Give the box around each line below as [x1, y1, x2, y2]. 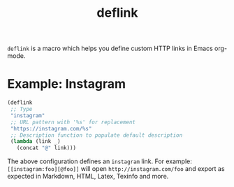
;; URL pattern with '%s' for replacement [10, 119, 136, 126]
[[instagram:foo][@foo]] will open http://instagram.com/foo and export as [7, 165, 225, 173]
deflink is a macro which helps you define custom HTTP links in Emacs [7, 44, 213, 53]
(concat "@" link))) [16, 144, 77, 151]
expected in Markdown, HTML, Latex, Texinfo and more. [7, 172, 169, 181]
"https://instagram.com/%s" [10, 125, 92, 132]
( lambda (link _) [10, 138, 61, 145]
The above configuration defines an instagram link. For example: [7, 157, 192, 165]
